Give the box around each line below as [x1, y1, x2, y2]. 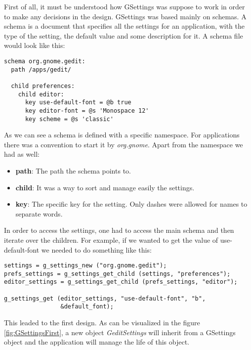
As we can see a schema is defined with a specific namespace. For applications [4, 130, 240, 140]
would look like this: [4, 40, 65, 50]
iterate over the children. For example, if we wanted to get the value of [4, 234, 218, 245]
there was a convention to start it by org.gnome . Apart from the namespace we [4, 139, 243, 149]
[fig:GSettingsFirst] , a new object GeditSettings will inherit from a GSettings [4, 327, 236, 337]
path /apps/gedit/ [11, 66, 72, 73]
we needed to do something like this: [41, 244, 152, 255]
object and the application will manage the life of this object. [4, 337, 189, 347]
